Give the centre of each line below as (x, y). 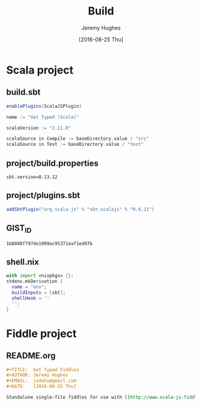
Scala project (40, 70)
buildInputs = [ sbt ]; (39, 293)
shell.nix (23, 262)
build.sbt (23, 92)
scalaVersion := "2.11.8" (38, 128)
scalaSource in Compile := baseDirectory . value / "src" (78, 139)
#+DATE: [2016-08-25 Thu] (41, 387)
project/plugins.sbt (43, 195)
